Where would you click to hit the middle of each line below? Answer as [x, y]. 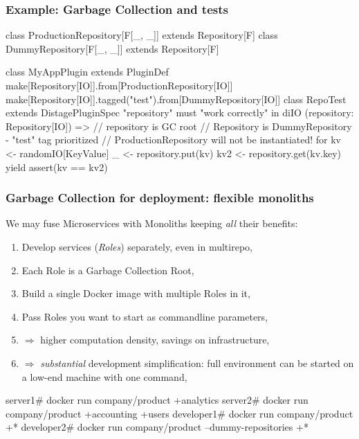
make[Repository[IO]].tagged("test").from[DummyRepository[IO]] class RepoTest [176, 99]
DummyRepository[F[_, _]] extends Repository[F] [112, 48]
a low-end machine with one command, [104, 376]
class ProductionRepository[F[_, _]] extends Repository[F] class [142, 35]
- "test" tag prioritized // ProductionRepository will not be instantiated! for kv [174, 140]
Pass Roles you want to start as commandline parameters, [145, 316]
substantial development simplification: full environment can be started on [197, 362]
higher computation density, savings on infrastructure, [155, 340]
